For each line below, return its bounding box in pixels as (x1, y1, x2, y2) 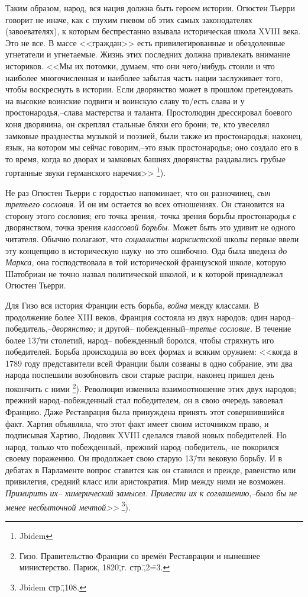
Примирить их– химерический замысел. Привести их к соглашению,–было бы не (5, 487, 297, 499)
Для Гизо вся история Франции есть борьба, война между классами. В (5, 298, 260, 311)
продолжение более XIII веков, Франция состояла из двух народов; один (5, 310, 268, 323)
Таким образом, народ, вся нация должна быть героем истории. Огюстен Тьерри (5, 2, 296, 14)
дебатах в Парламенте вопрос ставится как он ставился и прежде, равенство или (5, 463, 296, 476)
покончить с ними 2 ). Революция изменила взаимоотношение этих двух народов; (5, 381, 297, 394)
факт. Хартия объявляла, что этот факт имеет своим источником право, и (5, 417, 269, 429)
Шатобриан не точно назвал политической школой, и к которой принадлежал (5, 267, 283, 280)
